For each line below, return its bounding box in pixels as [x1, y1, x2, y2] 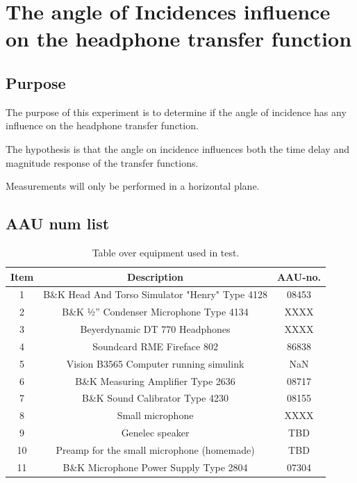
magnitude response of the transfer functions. [6, 155, 199, 170]
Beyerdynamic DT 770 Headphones [80, 322, 231, 336]
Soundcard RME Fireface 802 [92, 338, 218, 353]
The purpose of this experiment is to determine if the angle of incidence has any [6, 104, 347, 119]
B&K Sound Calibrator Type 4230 [82, 391, 229, 405]
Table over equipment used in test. [92, 245, 240, 259]
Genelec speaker [121, 425, 190, 440]
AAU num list [6, 213, 110, 234]
